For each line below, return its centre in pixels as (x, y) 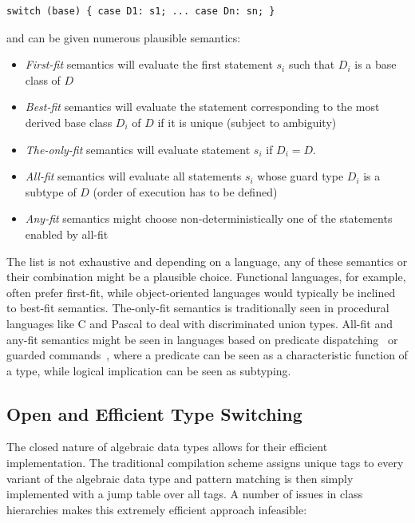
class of (43, 79)
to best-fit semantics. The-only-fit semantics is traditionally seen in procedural (198, 308)
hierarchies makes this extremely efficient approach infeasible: (157, 509)
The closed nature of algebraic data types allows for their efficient (167, 447)
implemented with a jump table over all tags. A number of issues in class (185, 494)
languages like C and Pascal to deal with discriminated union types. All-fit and (200, 323)
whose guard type (300, 176)
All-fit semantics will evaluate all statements (133, 176)
